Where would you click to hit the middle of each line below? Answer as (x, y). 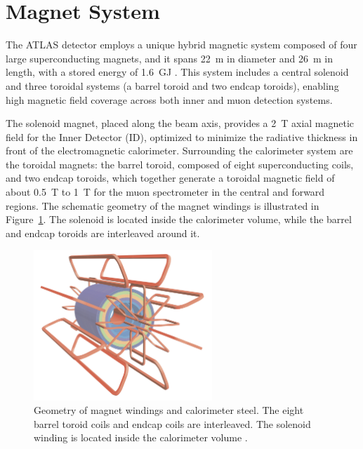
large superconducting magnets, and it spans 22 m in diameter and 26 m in (169, 58)
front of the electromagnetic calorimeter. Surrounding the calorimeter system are (179, 150)
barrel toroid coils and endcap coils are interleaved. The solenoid (172, 423)
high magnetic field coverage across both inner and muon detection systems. (169, 99)
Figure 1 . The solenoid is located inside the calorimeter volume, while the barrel (179, 219)
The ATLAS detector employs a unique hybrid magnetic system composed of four (181, 45)
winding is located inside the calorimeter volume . (141, 437)
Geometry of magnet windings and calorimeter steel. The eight (169, 410)
